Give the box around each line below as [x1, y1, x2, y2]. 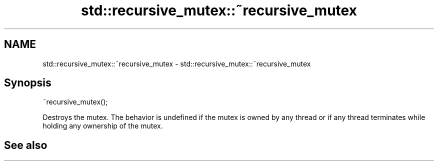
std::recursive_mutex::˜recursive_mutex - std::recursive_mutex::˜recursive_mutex [42, 59, 311, 68]
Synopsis [4, 76, 51, 89]
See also [4, 138, 47, 151]
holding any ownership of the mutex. [42, 121, 163, 130]
